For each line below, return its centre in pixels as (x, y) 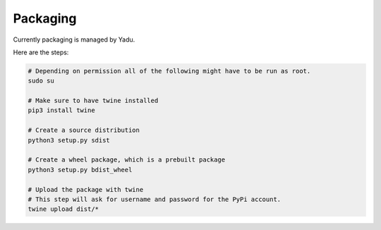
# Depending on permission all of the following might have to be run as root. (169, 71)
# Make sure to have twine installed (93, 101)
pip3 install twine (61, 110)
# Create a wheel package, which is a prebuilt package (127, 160)
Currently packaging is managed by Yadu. (74, 40)
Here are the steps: (41, 52)
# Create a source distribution (84, 130)
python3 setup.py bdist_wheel (80, 170)
